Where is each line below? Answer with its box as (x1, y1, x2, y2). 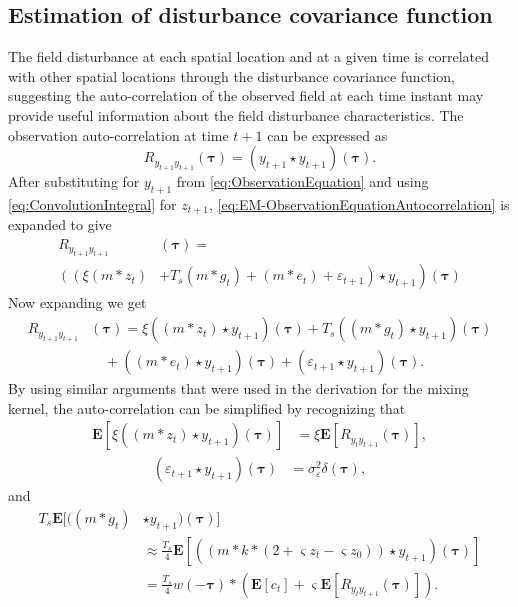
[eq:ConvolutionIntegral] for (8, 193, 177, 214)
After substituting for (8, 171, 140, 192)
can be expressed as (267, 124, 388, 145)
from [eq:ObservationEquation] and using (176, 171, 429, 192)
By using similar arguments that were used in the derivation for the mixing (8, 378, 469, 399)
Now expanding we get (8, 292, 147, 313)
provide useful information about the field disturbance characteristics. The (8, 104, 464, 125)
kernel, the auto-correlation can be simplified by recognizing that (8, 397, 406, 418)
